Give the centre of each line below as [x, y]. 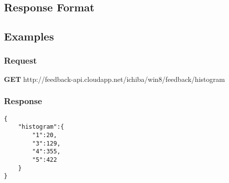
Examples [29, 36]
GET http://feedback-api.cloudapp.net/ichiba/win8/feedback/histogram [114, 79]
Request [20, 60]
